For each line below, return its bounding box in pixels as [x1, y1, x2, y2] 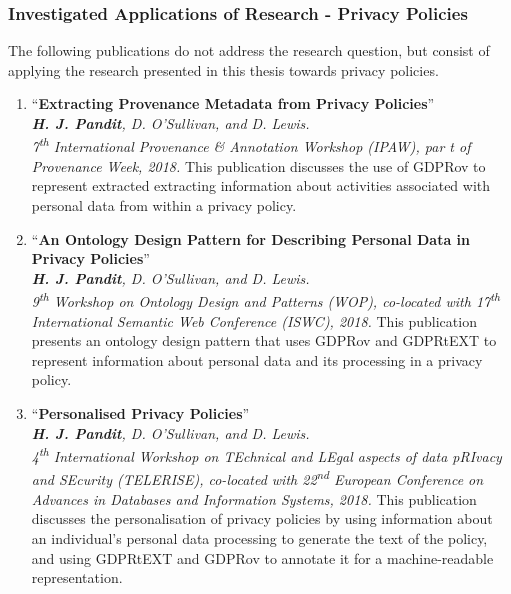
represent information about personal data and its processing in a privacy [31, 349, 483, 370]
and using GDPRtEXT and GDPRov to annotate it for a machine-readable [31, 547, 494, 568]
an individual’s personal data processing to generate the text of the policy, [31, 527, 488, 548]
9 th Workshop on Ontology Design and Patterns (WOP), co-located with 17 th [31, 288, 501, 312]
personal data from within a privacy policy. [31, 195, 297, 216]
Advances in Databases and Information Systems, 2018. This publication [31, 488, 477, 509]
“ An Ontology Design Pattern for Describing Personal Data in [31, 228, 471, 249]
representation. [31, 567, 123, 588]
